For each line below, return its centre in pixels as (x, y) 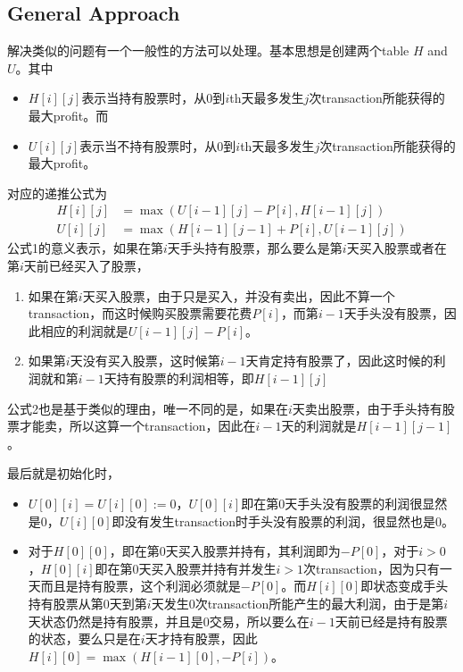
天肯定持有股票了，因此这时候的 (339, 361)
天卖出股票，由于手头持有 (367, 408)
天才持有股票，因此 (201, 638)
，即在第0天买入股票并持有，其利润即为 (225, 551)
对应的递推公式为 (57, 193)
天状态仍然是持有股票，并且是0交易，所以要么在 (169, 621)
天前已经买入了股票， (86, 266)
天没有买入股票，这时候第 (145, 361)
